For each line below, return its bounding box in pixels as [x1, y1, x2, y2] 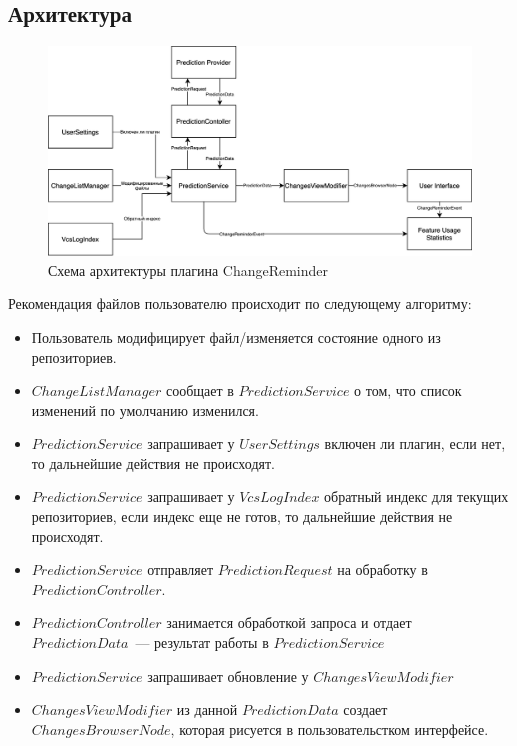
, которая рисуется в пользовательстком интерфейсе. [170, 718, 489, 739]
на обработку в [337, 559, 428, 580]
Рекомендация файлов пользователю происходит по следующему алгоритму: [8, 293, 472, 314]
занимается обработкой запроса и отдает [166, 612, 412, 633]
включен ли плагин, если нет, [324, 433, 506, 454]
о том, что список [354, 380, 462, 401]
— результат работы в [135, 632, 269, 653]
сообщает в [165, 380, 234, 401]
